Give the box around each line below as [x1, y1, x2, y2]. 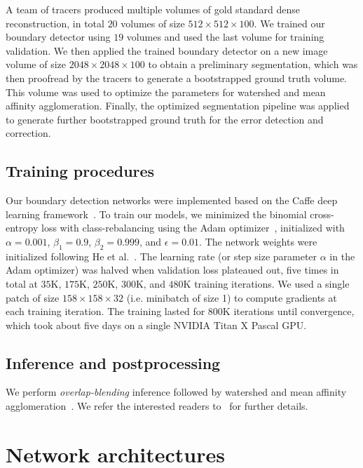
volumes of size [121, 15, 185, 30]
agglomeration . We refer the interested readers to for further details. [6, 399, 308, 413]
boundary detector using [6, 29, 111, 44]
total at [6, 276, 38, 290]
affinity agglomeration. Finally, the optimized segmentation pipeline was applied [6, 98, 350, 113]
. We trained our [254, 15, 325, 30]
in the [329, 248, 355, 263]
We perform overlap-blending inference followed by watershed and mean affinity [6, 385, 347, 399]
